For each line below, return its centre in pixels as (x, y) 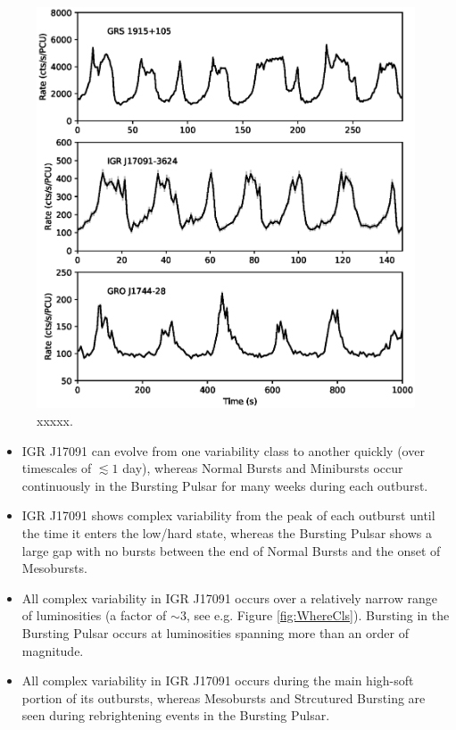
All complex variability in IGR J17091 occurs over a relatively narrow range (229, 597)
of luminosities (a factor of (94, 615)
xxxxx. (55, 421)
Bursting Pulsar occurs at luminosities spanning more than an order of (215, 633)
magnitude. (53, 650)
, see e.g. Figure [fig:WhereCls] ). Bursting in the (318, 615)
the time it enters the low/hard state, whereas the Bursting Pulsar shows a (227, 533)
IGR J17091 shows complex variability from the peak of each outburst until (228, 515)
